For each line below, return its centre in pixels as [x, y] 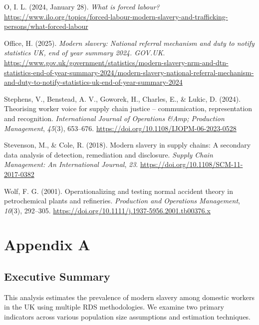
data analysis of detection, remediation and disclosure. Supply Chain [109, 154]
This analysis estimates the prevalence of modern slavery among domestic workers [129, 297]
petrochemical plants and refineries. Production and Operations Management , [122, 201]
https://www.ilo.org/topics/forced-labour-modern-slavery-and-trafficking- [116, 16]
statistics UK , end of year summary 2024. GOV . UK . [85, 53]
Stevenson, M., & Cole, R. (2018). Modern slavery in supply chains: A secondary [128, 145]
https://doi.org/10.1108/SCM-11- [191, 164]
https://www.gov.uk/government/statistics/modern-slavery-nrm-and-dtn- [116, 62]
